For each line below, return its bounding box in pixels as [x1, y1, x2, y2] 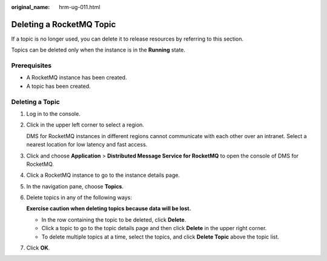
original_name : [11, 4, 50, 10]
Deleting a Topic [11, 97, 60, 106]
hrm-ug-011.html [59, 4, 101, 10]
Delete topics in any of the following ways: [26, 194, 133, 201]
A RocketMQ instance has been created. [26, 74, 127, 81]
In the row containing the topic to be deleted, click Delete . [41, 216, 187, 223]
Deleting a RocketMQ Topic [11, 19, 116, 30]
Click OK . [26, 244, 50, 251]
